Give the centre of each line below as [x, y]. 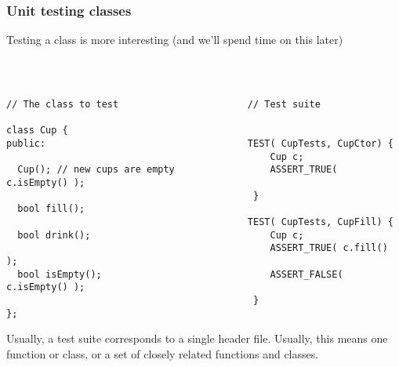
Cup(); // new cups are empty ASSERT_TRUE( [178, 170]
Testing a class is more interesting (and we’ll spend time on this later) [175, 40]
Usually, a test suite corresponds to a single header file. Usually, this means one [197, 338]
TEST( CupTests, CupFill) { [320, 222]
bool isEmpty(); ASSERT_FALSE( [180, 274]
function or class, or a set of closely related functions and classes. [163, 353]
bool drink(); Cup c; [161, 235]
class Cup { [37, 131]
